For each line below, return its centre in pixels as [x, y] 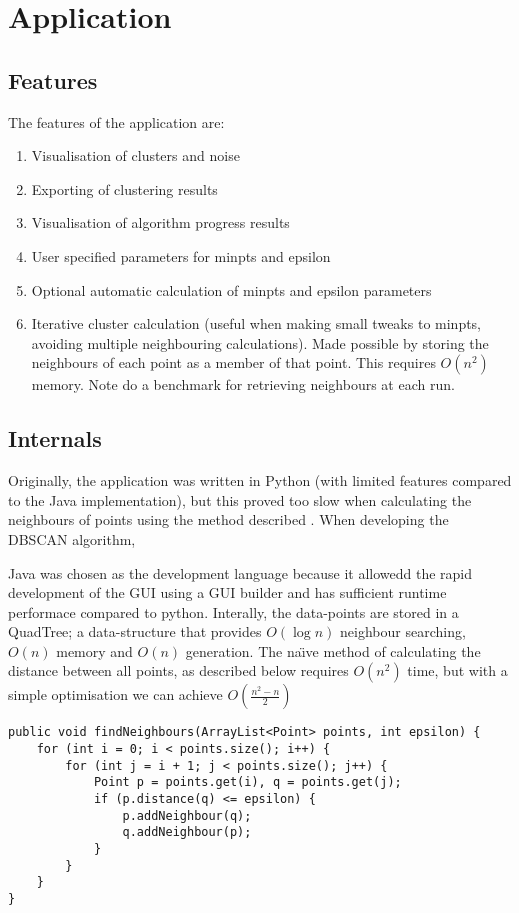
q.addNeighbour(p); [187, 832]
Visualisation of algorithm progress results [160, 222]
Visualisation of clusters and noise [135, 155]
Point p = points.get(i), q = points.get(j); [247, 782]
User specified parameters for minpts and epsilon [181, 255]
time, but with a [457, 670]
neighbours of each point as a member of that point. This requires [233, 362]
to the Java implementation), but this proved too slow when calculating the [240, 499]
